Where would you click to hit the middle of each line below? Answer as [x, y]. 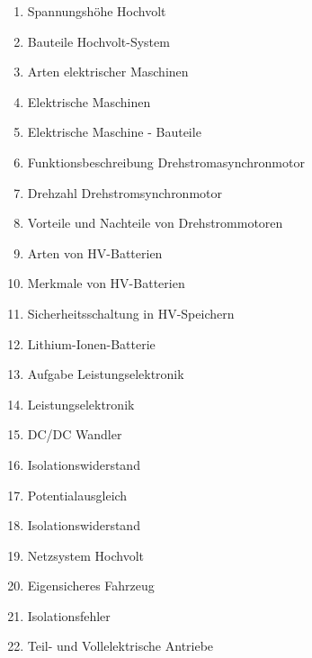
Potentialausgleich [77, 495]
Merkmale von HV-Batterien [106, 283]
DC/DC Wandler [75, 434]
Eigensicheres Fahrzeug [91, 586]
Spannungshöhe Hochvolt [97, 11]
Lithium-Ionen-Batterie [91, 343]
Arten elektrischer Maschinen [108, 72]
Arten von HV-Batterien [95, 252]
